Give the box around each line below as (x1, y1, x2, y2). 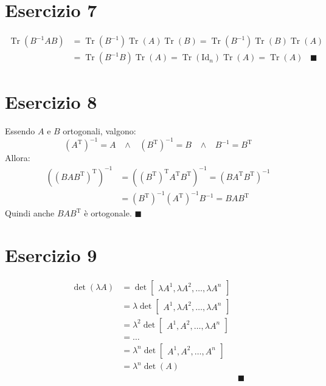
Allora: (5, 151, 30, 164)
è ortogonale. (84, 207, 132, 219)
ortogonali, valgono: (63, 125, 136, 137)
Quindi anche (5, 207, 55, 219)
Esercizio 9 (5, 242, 97, 267)
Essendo (5, 125, 35, 137)
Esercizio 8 (5, 89, 97, 114)
